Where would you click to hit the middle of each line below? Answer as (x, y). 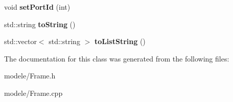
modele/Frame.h (30, 76)
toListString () (120, 41)
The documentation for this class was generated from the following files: (117, 58)
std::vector (20, 41)
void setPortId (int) (37, 7)
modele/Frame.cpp (33, 93)
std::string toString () (40, 24)
